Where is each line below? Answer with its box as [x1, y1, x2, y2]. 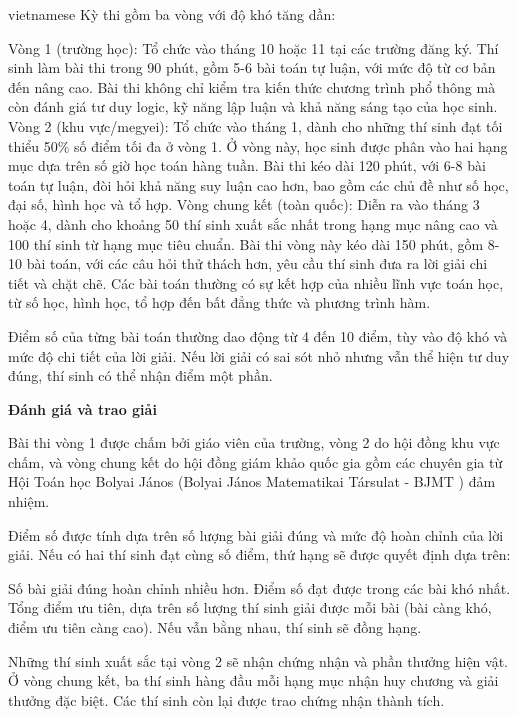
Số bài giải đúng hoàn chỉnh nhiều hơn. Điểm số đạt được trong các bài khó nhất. [8, 577, 511, 598]
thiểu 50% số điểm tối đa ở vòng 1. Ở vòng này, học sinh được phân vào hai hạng [8, 135, 508, 156]
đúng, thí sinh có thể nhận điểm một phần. [8, 365, 273, 386]
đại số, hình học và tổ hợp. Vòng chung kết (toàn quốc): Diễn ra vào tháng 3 [8, 194, 480, 215]
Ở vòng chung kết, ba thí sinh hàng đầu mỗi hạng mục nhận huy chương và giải [8, 670, 499, 691]
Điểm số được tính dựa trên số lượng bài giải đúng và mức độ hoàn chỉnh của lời [8, 524, 504, 545]
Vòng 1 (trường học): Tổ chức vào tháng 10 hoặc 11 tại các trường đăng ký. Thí [8, 37, 499, 58]
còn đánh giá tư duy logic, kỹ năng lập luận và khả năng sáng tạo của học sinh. [8, 96, 498, 117]
